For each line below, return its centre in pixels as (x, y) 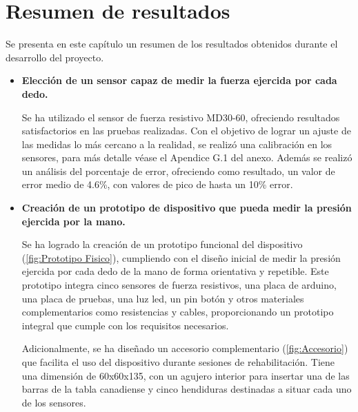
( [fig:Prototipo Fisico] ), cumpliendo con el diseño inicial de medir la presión (181, 257)
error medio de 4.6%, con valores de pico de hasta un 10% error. (157, 184)
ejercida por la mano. (73, 221)
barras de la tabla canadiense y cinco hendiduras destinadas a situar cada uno (187, 389)
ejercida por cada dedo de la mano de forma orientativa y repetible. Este (175, 271)
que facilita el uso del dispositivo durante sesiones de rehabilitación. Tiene (178, 362)
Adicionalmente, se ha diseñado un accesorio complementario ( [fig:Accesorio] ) (185, 348)
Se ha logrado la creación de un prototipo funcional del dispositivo (162, 244)
